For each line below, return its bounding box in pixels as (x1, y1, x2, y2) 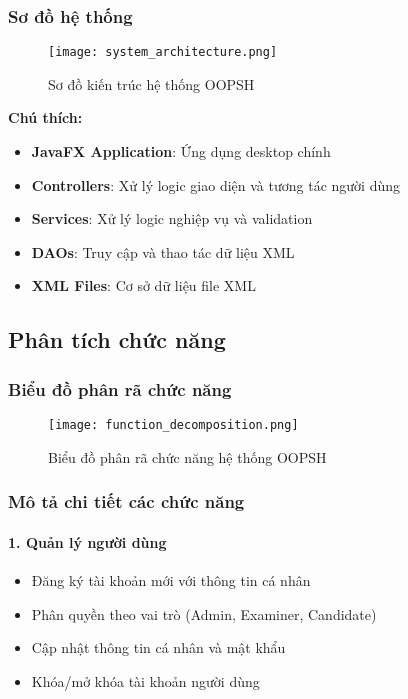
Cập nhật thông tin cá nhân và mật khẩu (31, 637, 286, 658)
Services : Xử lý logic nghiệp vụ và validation (31, 208, 313, 229)
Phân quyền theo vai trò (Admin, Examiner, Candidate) (31, 603, 377, 624)
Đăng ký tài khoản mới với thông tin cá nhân (31, 569, 311, 590)
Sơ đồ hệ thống (8, 3, 133, 28)
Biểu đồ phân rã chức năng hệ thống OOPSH (48, 446, 327, 467)
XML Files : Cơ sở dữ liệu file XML (31, 275, 256, 296)
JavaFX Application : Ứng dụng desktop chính (31, 141, 331, 162)
